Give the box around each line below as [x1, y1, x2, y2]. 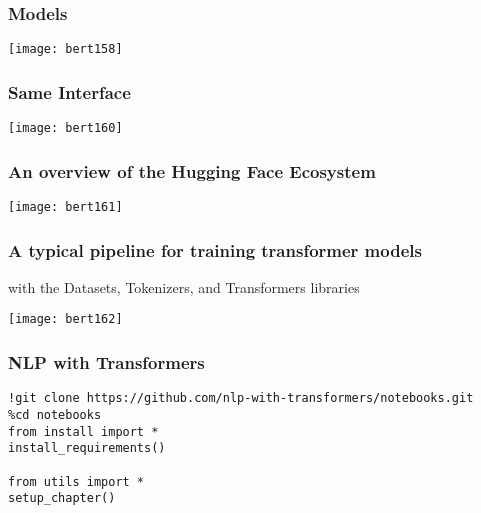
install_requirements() [8, 441, 166, 456]
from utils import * [8, 474, 145, 489]
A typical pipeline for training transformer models [8, 237, 422, 262]
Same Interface [8, 79, 131, 104]
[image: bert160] [8, 121, 123, 136]
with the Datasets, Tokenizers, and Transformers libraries [8, 276, 360, 297]
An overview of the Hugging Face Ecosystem [8, 158, 376, 183]
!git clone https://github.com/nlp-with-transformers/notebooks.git [8, 391, 474, 406]
